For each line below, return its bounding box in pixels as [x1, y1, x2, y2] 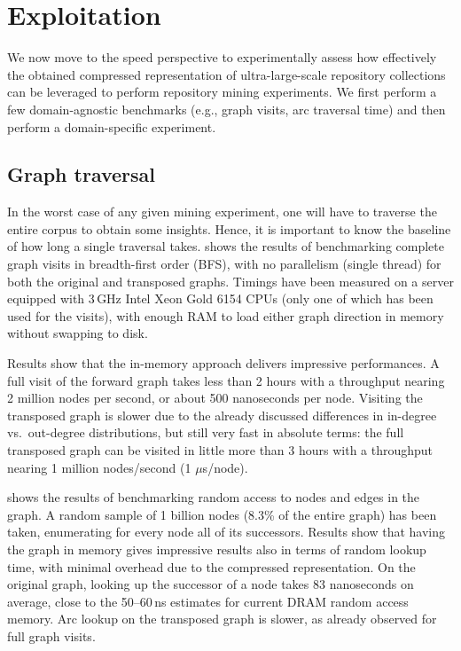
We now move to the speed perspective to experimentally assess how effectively [7, 48, 437, 67]
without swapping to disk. [7, 324, 148, 342]
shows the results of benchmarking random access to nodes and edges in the [7, 488, 420, 506]
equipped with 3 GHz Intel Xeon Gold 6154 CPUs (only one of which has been [7, 289, 434, 308]
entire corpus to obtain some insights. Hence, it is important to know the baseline [7, 219, 451, 238]
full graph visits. [7, 626, 96, 645]
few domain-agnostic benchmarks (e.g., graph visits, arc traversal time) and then [7, 99, 446, 118]
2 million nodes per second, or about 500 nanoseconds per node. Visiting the [7, 388, 423, 407]
